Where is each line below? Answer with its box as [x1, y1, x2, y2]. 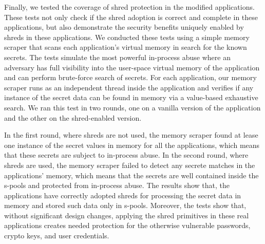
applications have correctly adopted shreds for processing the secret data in [4, 190, 241, 200]
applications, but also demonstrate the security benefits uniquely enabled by [4, 22, 244, 32]
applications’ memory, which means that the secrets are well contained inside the [4, 170, 259, 180]
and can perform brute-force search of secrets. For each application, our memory [4, 72, 257, 83]
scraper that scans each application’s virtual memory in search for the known [4, 42, 247, 52]
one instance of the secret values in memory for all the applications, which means [4, 139, 260, 150]
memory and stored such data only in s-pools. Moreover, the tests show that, [4, 200, 247, 211]
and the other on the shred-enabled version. [4, 112, 142, 123]
